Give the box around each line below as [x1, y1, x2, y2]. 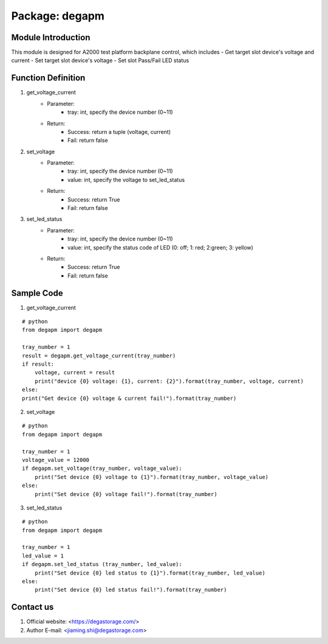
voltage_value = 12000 [22, 457, 90, 463]
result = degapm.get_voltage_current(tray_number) [22, 352, 176, 359]
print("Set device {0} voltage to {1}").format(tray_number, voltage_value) [34, 474, 269, 480]
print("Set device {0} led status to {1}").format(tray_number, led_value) [34, 569, 265, 576]
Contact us [11, 602, 54, 612]
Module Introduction [11, 32, 91, 43]
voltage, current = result [34, 369, 115, 376]
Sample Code [11, 288, 63, 298]
